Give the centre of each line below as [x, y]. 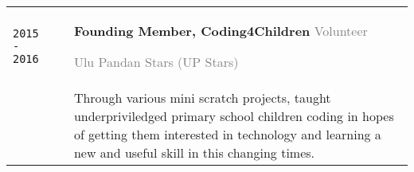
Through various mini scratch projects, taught [202, 98]
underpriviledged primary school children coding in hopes [234, 116]
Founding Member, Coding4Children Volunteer [221, 31]
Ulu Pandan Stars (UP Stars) [156, 62]
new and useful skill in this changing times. [194, 152]
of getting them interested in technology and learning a [227, 134]
